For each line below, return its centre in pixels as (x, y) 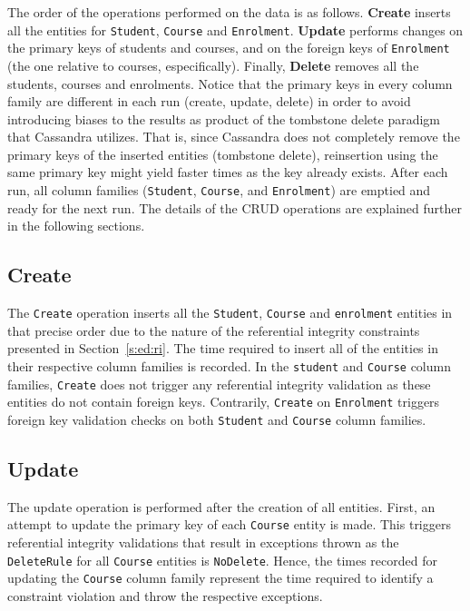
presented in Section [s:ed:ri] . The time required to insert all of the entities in (223, 348)
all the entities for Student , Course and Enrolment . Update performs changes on (235, 30)
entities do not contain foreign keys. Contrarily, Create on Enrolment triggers (224, 402)
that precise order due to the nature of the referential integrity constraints (214, 330)
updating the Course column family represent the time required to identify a (220, 578)
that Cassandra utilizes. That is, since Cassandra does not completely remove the (234, 137)
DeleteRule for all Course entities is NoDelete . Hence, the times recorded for (222, 560)
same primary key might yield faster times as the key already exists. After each (228, 172)
